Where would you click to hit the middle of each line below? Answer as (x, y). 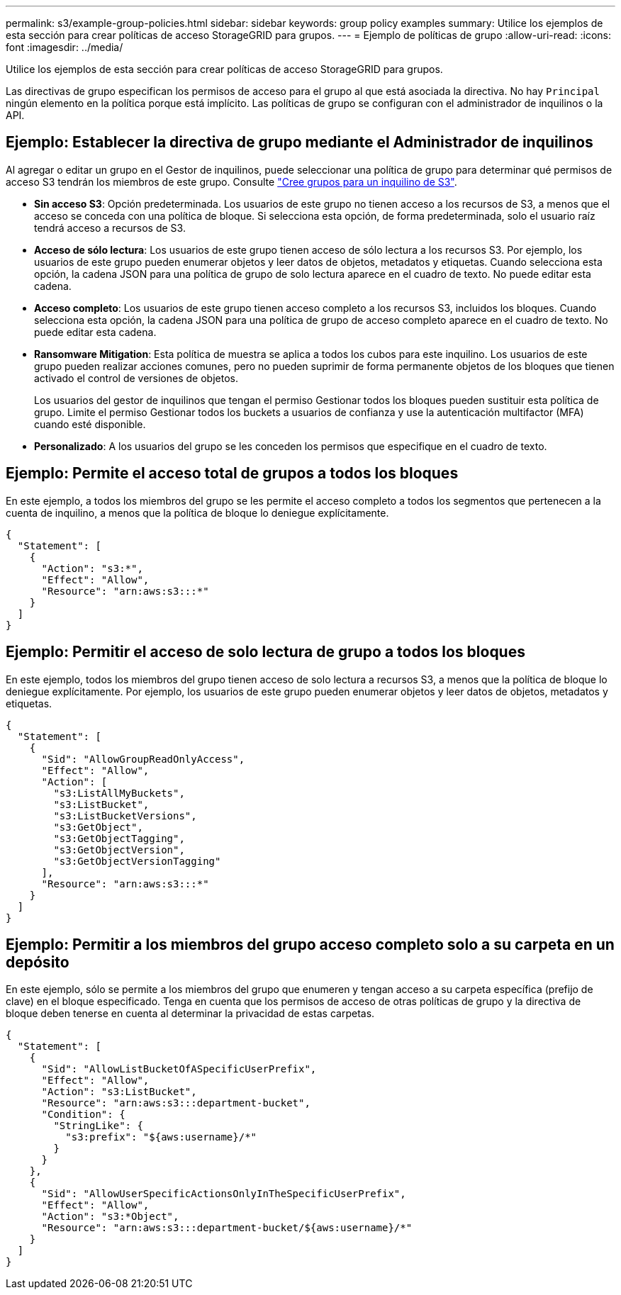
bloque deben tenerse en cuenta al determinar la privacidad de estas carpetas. (190, 1014)
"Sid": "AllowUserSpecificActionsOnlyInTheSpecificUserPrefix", (224, 1194)
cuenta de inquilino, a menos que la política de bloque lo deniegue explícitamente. (197, 512)
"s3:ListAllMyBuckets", (119, 793)
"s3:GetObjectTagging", (119, 838)
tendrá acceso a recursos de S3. (110, 228)
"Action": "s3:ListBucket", (119, 1092)
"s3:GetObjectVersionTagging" (137, 861)
